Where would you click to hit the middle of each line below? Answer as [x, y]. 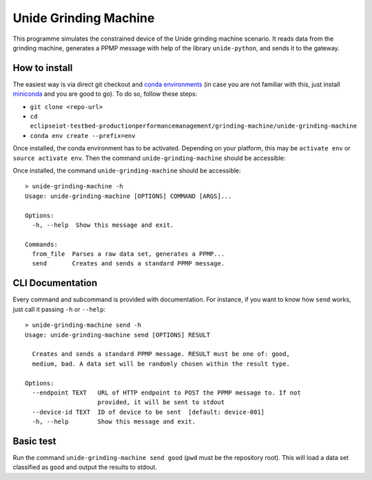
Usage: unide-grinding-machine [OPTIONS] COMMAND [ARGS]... [128, 196]
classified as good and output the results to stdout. [85, 467]
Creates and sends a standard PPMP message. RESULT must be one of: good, [161, 354]
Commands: [41, 244]
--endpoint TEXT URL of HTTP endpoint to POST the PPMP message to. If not [166, 392]
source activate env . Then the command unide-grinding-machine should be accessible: [149, 158]
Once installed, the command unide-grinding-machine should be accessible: [127, 170]
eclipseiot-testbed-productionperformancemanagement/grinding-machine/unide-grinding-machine [194, 126]
